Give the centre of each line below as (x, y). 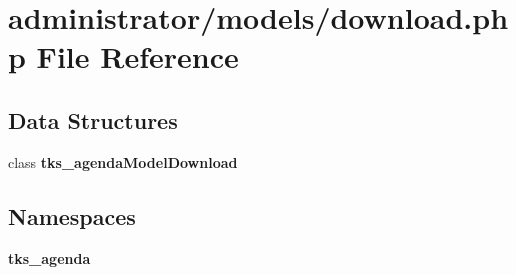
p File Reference (123, 56)
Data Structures (93, 119)
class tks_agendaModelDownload (123, 161)
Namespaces (72, 215)
